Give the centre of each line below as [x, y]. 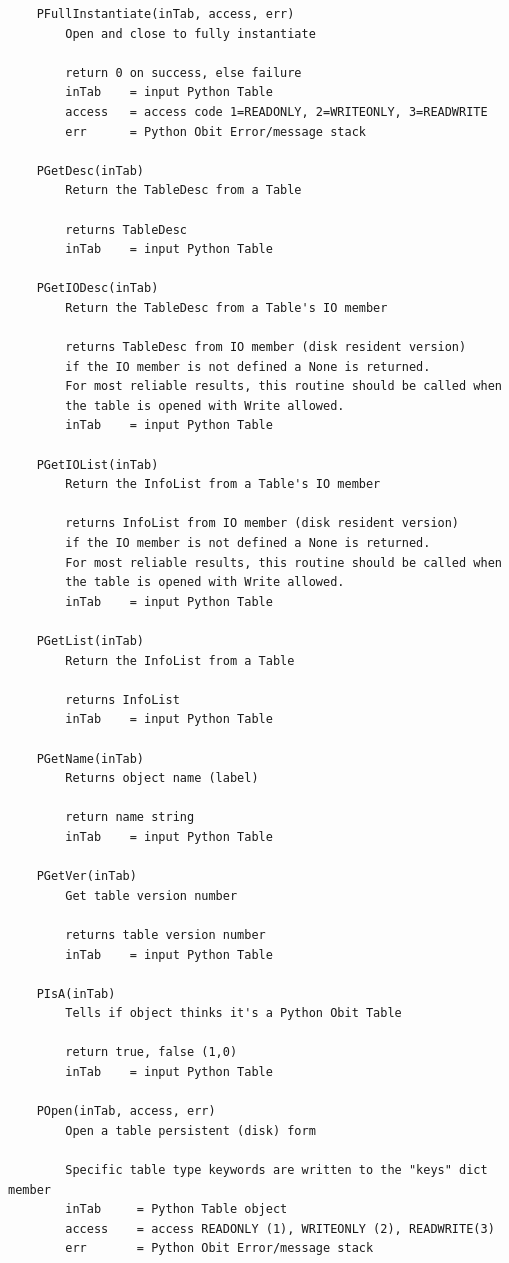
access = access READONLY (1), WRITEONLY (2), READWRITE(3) [280, 1228]
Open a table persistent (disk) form [190, 1130]
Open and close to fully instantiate [190, 33]
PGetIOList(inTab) [97, 464]
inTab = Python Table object [176, 1209]
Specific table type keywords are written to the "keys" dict [276, 1170]
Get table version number [151, 895]
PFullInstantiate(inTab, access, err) [165, 14]
